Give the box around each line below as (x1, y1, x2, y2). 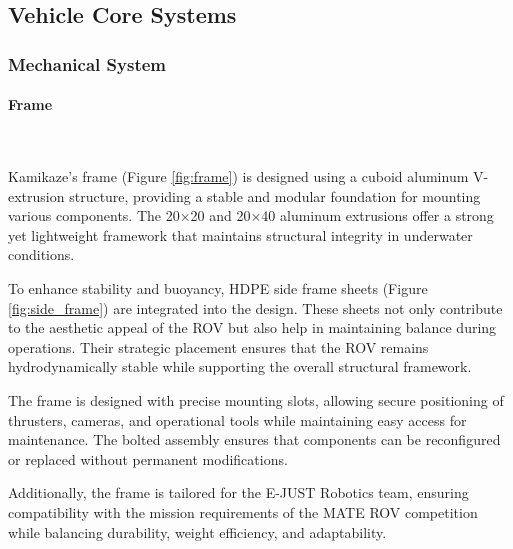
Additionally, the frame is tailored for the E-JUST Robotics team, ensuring (8, 482, 469, 503)
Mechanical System (8, 51, 166, 76)
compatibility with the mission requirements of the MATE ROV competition (8, 501, 478, 522)
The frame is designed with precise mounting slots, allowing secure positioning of (8, 389, 504, 410)
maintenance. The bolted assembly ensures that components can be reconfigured (8, 429, 501, 450)
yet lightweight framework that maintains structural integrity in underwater (8, 224, 473, 245)
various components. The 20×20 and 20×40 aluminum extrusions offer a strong (8, 205, 494, 226)
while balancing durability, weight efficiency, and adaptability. (8, 521, 387, 542)
